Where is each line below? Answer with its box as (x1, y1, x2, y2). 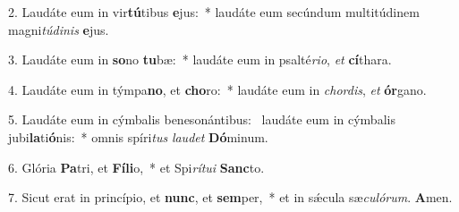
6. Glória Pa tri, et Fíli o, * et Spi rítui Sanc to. (8, 157, 265, 176)
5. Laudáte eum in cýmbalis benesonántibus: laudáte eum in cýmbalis (8, 110, 395, 129)
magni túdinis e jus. (8, 20, 109, 38)
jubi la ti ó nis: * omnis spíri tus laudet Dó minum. (8, 127, 268, 146)
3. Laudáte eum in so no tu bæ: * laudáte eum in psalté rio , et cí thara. (8, 50, 392, 69)
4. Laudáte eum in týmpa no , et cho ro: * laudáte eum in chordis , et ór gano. (8, 80, 427, 98)
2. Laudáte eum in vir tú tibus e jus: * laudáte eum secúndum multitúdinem (8, 3, 420, 21)
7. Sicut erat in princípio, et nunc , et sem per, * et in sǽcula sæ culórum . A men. (8, 188, 453, 207)
